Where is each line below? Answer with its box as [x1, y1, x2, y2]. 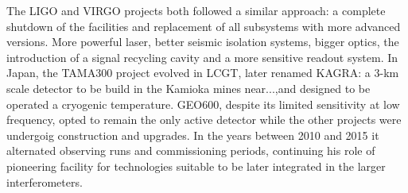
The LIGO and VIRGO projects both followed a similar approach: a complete [6, 2, 386, 18]
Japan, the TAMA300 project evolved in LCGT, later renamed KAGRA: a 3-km [6, 64, 399, 81]
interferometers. [6, 173, 83, 190]
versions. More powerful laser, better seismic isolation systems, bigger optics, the [6, 33, 399, 50]
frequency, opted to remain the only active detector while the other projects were [6, 111, 402, 128]
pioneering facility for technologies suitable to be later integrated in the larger [6, 157, 386, 174]
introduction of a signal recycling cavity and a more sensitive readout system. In [6, 48, 398, 65]
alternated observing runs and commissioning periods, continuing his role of [6, 142, 375, 159]
